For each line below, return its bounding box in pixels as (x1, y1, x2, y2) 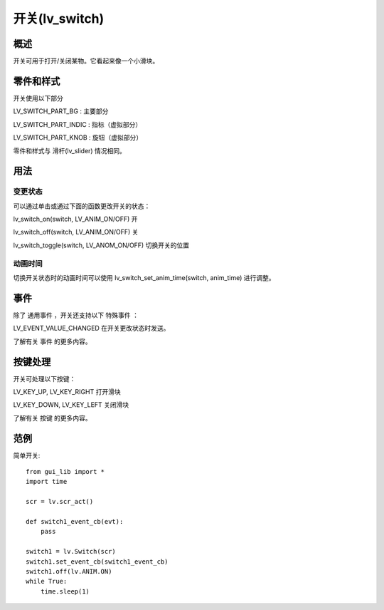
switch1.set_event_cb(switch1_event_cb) (26, 557, 169, 566)
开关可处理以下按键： (13, 374, 76, 383)
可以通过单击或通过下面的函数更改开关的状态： (13, 202, 151, 210)
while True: (26, 577, 68, 586)
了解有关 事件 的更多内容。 (13, 337, 92, 346)
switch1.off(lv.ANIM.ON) (26, 567, 112, 575)
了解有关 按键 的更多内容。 (13, 413, 92, 422)
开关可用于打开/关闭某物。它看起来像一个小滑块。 (13, 57, 159, 66)
